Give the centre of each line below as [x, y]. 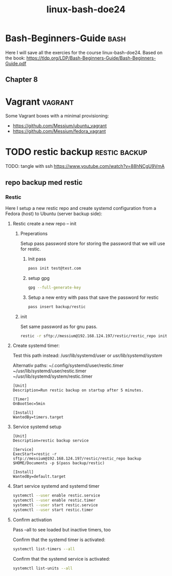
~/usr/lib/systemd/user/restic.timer [50, 371]
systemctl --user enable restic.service [56, 496]
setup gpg [39, 278]
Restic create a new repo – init [45, 223]
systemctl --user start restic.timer [53, 510]
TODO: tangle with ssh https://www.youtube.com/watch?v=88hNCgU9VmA [85, 166]
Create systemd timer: [36, 345]
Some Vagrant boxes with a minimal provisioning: [57, 116]
